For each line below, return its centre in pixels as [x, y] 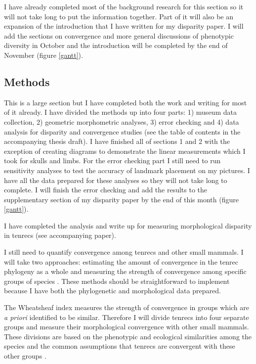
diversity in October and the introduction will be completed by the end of [116, 45]
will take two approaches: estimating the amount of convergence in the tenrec [121, 261]
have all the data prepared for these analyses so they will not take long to [116, 180]
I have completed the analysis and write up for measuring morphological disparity [128, 225]
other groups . [25, 356]
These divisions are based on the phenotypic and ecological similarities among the [128, 336]
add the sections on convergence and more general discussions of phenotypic [119, 35]
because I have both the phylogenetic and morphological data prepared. [112, 291]
